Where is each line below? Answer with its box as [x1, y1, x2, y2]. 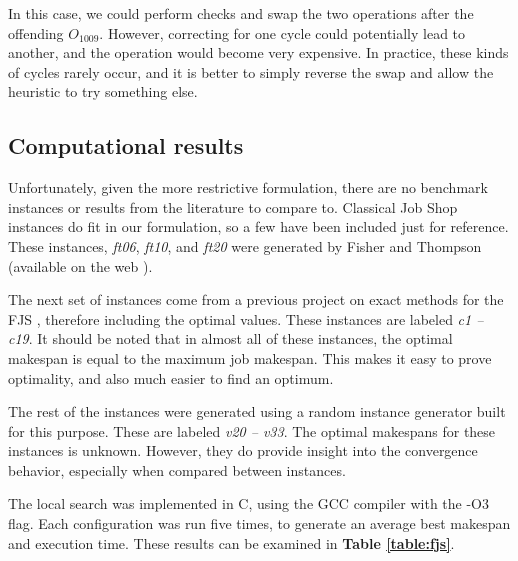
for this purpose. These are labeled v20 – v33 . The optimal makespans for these [8, 420, 496, 441]
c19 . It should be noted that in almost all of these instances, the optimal [8, 328, 453, 349]
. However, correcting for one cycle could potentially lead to [99, 22, 466, 43]
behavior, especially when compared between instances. [8, 459, 346, 480]
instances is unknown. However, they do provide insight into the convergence [8, 440, 478, 461]
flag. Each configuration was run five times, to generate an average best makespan [8, 513, 511, 534]
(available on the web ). [8, 255, 153, 276]
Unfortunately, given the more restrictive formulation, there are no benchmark [8, 177, 488, 198]
